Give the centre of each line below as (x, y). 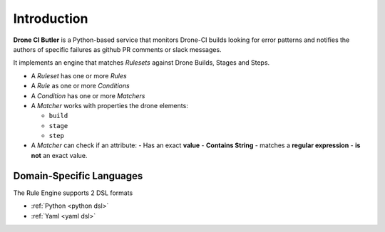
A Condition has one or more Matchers (88, 95)
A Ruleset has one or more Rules (79, 75)
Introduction (51, 19)
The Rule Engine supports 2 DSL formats (73, 193)
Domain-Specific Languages (78, 175)
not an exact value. (59, 155)
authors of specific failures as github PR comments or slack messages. (117, 49)
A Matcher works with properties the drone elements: (109, 105)
